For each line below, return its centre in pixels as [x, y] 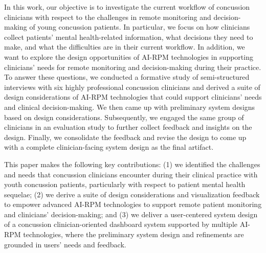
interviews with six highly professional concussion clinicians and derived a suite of [132, 87]
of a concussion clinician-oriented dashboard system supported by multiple [121, 224]
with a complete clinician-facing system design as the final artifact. [109, 147]
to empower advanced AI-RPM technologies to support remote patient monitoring [133, 204]
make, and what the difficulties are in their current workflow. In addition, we [125, 47]
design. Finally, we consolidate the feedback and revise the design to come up [125, 137]
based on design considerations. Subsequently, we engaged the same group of [124, 117]
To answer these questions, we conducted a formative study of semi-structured [127, 77]
